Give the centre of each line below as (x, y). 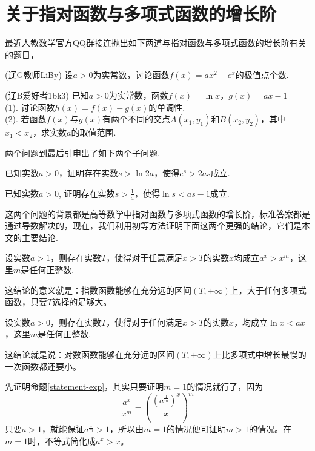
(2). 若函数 (26, 119)
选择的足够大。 (82, 302)
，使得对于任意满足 (144, 258)
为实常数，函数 (138, 95)
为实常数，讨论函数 (131, 75)
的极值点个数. (262, 75)
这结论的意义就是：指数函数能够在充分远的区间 (98, 290)
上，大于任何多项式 (268, 290)
